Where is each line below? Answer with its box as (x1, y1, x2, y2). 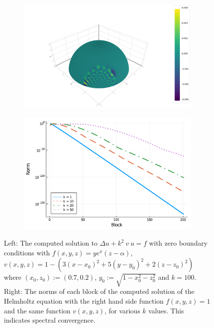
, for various (104, 305, 140, 315)
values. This (148, 305, 184, 315)
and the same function (4, 305, 71, 315)
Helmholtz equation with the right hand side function (4, 296, 164, 306)
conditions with (4, 247, 50, 257)
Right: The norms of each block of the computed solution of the (4, 286, 195, 296)
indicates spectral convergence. (4, 315, 96, 325)
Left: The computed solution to (4, 238, 97, 248)
